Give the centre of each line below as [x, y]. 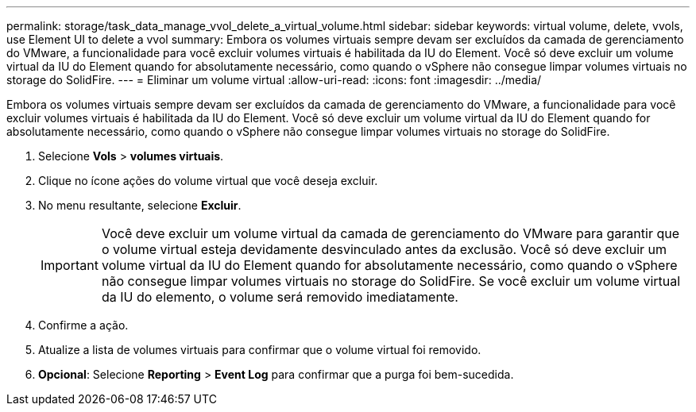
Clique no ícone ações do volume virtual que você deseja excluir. [208, 181]
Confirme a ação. [83, 325]
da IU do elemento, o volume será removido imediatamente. [280, 297]
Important [70, 265]
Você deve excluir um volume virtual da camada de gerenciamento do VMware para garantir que [391, 233]
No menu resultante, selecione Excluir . [140, 205]
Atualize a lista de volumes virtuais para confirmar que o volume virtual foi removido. [260, 350]
